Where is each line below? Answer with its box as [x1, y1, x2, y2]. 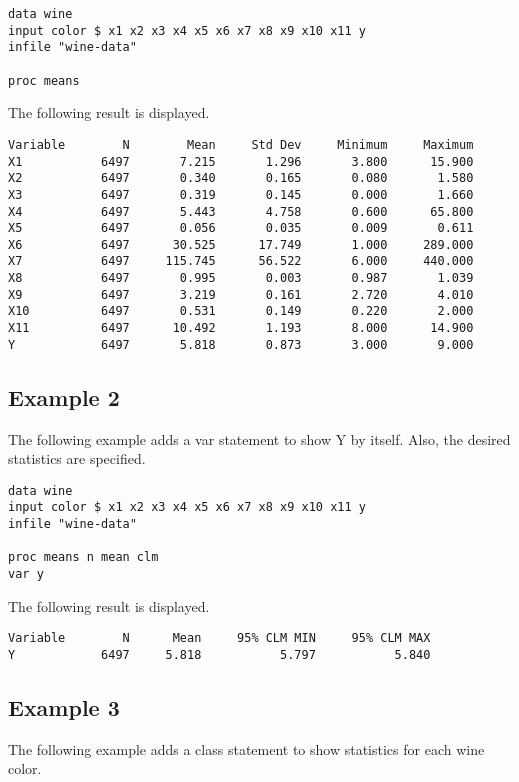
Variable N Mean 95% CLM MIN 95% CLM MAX [8, 631, 431, 646]
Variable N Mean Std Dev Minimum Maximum [8, 137, 474, 152]
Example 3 [8, 692, 120, 723]
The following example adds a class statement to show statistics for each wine [8, 738, 485, 759]
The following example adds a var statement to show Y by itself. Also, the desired [8, 428, 511, 449]
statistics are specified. [8, 448, 146, 469]
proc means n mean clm [8, 550, 159, 565]
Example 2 [8, 381, 120, 412]
